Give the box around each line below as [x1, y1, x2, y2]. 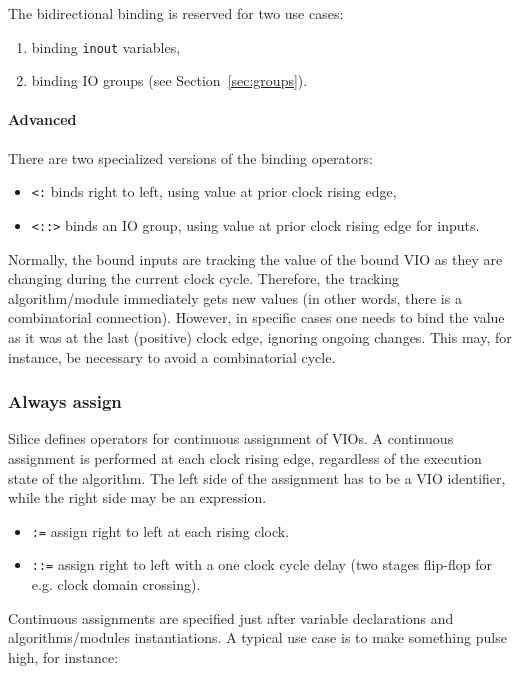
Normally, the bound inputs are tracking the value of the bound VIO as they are [8, 248, 503, 269]
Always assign [8, 389, 122, 414]
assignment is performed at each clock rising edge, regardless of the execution [8, 447, 482, 468]
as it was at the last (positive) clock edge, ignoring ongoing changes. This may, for [8, 326, 512, 347]
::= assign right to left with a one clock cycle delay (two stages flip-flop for [31, 554, 492, 575]
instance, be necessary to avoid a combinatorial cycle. [8, 346, 336, 367]
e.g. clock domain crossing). [31, 574, 201, 595]
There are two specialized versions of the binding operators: [8, 147, 373, 168]
